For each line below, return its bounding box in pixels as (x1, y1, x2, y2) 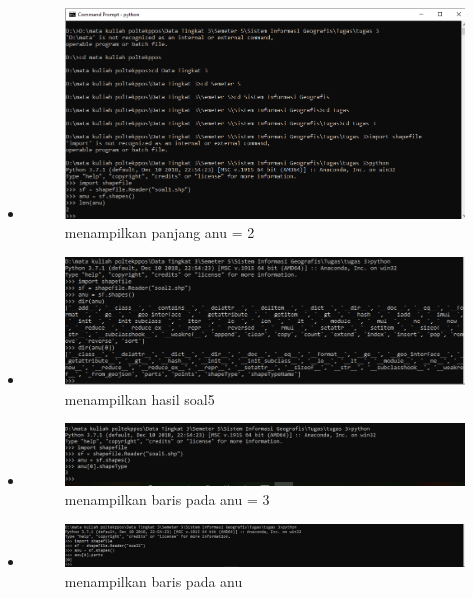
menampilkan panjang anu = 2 (64, 222, 255, 243)
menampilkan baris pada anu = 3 (64, 489, 270, 510)
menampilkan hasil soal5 (64, 388, 215, 409)
